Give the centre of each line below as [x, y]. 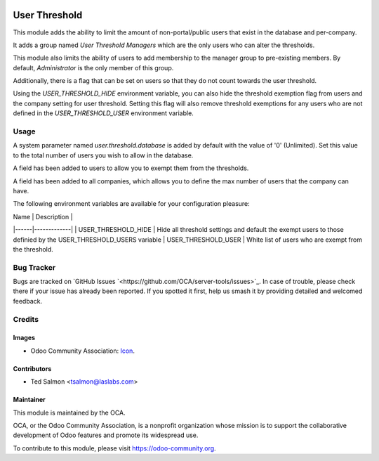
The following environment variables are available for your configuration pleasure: [132, 204]
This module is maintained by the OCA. [69, 413]
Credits [26, 319]
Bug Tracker [34, 267]
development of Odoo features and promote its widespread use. [106, 435]
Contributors [32, 368]
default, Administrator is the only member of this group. [93, 67]
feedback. [27, 301]
